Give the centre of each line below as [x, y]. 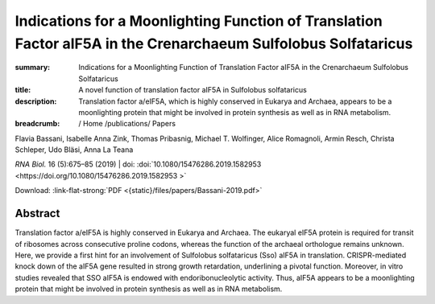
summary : [33, 68]
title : [23, 90]
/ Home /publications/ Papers [127, 124]
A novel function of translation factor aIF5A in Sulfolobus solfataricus [193, 90]
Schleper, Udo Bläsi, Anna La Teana [74, 150]
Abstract [37, 214]
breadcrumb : [37, 124]
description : [36, 101]
